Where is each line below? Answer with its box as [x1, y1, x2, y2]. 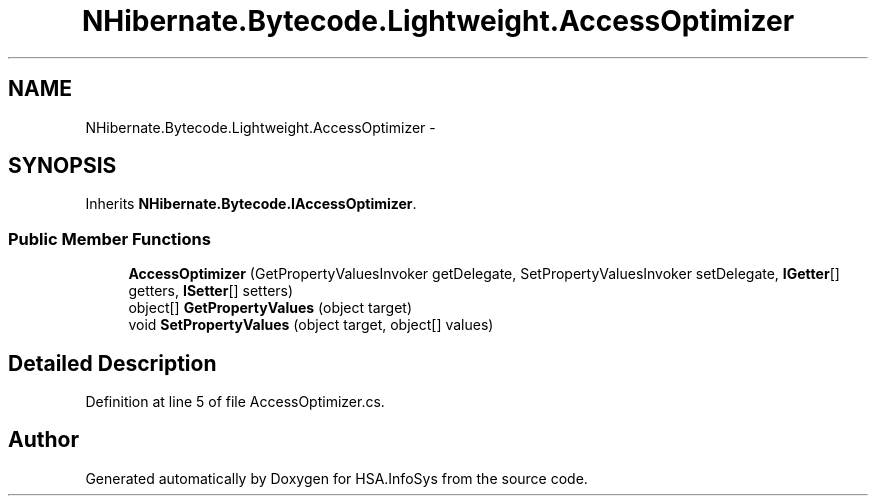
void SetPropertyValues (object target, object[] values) [128, 316, 494, 334]
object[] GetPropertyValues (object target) [128, 299, 413, 317]
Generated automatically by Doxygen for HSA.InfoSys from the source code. [85, 469, 588, 487]
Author [8, 427, 79, 453]
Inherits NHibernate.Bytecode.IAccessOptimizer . [85, 195, 417, 213]
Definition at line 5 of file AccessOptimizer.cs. [85, 393, 385, 411]
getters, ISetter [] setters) [128, 282, 294, 300]
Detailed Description [8, 350, 217, 376]
